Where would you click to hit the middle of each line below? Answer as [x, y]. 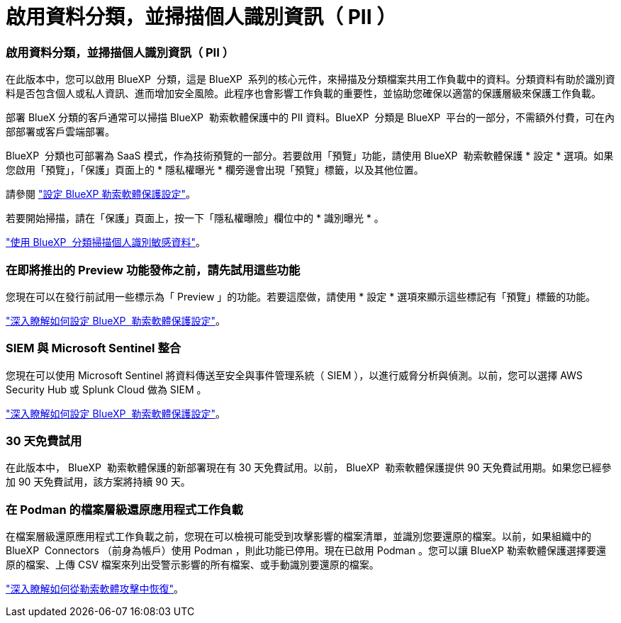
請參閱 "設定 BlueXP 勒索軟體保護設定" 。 [101, 194]
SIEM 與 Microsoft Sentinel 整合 [94, 348]
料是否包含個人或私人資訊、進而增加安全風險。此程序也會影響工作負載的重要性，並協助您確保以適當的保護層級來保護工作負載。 [303, 94]
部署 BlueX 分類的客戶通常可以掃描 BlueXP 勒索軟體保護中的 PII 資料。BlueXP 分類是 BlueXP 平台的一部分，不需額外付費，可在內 [310, 118]
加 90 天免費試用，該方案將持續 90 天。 [98, 482]
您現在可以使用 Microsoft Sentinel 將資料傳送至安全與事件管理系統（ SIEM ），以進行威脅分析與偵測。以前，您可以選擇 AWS [294, 375]
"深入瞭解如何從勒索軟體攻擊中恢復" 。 [95, 589]
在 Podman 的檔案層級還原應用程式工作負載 [124, 509]
